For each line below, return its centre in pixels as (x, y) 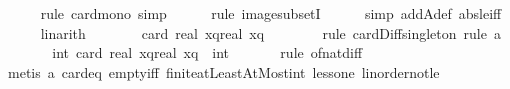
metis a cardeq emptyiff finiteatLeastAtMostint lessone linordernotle (223, 71)
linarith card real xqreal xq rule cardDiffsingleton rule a (270, 32)
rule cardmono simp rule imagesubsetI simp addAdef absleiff (271, 13)
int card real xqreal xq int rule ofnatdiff (207, 52)
